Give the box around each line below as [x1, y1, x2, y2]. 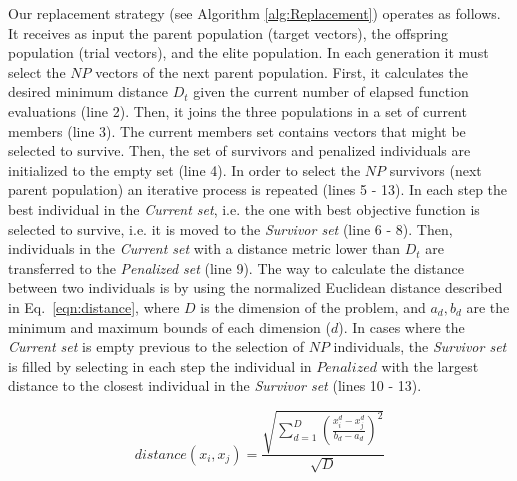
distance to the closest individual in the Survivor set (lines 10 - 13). [8, 375, 422, 396]
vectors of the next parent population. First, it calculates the [95, 61, 468, 82]
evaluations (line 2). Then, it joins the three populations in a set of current [8, 100, 467, 121]
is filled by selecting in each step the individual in [8, 355, 312, 376]
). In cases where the [338, 316, 465, 337]
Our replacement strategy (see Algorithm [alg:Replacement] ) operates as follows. [8, 3, 501, 23]
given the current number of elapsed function [193, 81, 469, 102]
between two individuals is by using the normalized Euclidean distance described [8, 277, 503, 298]
